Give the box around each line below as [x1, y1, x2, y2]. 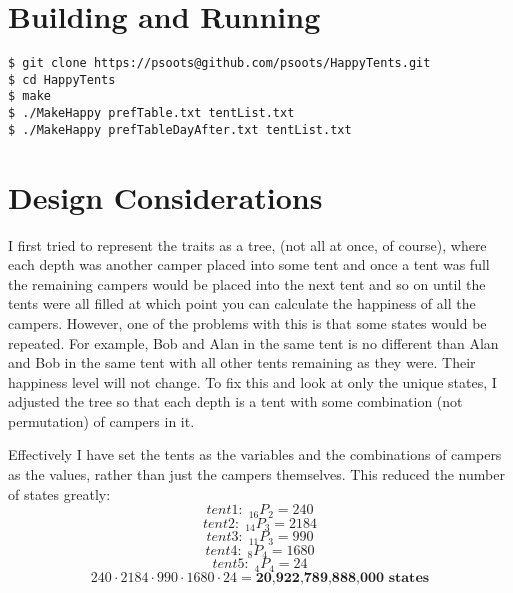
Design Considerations [8, 176, 323, 217]
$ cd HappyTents [8, 72, 116, 87]
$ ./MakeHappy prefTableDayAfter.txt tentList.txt [8, 122, 352, 137]
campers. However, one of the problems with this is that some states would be [8, 312, 487, 333]
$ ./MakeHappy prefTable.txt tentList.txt [8, 106, 295, 121]
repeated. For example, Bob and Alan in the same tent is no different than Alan [8, 332, 499, 353]
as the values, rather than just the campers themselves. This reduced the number [8, 464, 505, 485]
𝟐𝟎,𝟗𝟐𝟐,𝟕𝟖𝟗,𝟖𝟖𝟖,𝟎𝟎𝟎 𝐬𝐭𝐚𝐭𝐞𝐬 [255, 570, 430, 585]
